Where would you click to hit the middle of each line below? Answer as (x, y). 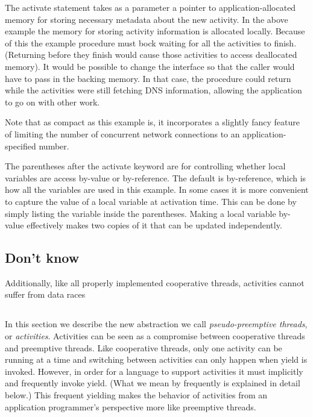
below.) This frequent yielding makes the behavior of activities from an (136, 395)
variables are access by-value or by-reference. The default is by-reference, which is (156, 177)
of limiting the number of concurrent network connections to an (122, 133)
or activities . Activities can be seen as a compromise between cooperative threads (155, 336)
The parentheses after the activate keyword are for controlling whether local (145, 166)
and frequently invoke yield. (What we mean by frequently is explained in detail (153, 383)
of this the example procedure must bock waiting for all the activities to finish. (151, 42)
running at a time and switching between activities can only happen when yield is (156, 359)
